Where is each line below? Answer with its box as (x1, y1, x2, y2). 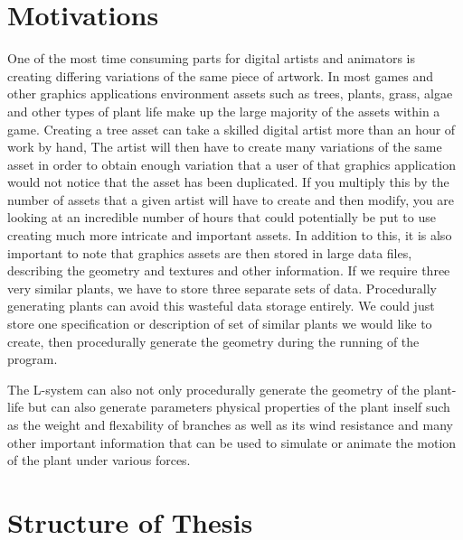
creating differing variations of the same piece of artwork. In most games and (7, 66, 434, 85)
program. (7, 349, 58, 368)
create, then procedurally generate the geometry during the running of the (7, 331, 420, 350)
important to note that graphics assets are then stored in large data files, (7, 243, 412, 262)
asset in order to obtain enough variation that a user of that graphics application (7, 154, 456, 173)
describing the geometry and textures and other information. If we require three (7, 261, 450, 280)
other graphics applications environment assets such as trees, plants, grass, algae (7, 84, 453, 103)
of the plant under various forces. (7, 451, 191, 470)
